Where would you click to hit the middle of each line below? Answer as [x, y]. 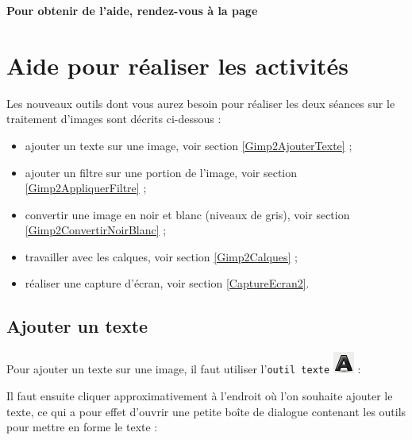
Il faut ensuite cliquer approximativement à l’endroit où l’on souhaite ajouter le [200, 395]
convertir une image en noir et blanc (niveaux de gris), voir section [187, 214]
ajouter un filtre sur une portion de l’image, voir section [161, 172]
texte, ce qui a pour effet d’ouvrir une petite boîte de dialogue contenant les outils [206, 411]
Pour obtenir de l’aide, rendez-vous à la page [132, 10]
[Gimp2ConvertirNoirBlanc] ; [96, 230]
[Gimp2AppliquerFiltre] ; [86, 188]
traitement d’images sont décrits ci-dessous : [114, 119]
